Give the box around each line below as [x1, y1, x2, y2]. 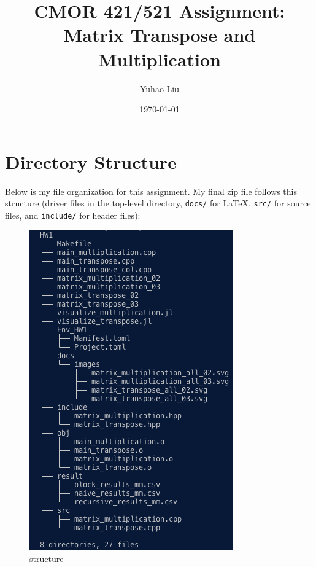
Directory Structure [5, 149, 177, 174]
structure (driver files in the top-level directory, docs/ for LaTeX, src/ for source [5, 197, 311, 209]
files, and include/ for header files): [5, 208, 141, 221]
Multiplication [98, 46, 221, 71]
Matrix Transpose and [63, 22, 256, 47]
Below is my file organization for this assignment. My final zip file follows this [5, 184, 297, 197]
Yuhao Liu [140, 82, 179, 95]
